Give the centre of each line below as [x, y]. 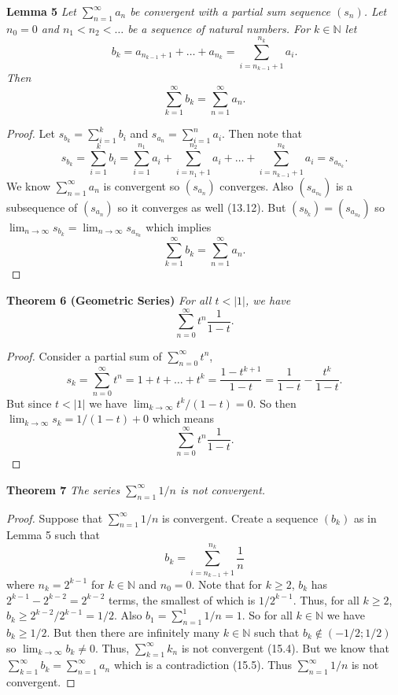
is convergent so [142, 185]
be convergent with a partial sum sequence [230, 11]
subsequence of [42, 207]
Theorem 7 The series [63, 489]
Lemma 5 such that [53, 535]
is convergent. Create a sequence [240, 518]
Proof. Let [31, 133]
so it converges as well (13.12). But [202, 207]
